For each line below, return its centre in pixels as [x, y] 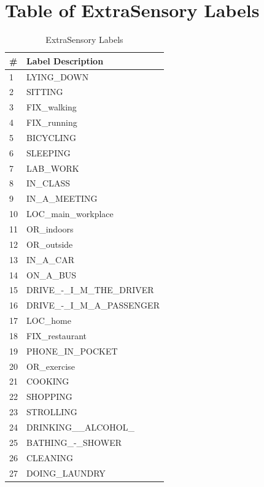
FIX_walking [52, 107]
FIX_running [52, 122]
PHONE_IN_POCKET [72, 351]
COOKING [48, 381]
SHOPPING [49, 397]
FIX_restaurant [56, 335]
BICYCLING [51, 137]
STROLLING [52, 412]
